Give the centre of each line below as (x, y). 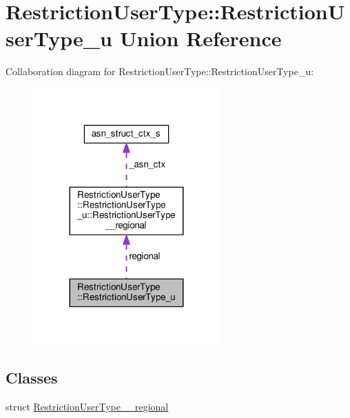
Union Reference (200, 38)
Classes (32, 377)
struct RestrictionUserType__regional (87, 406)
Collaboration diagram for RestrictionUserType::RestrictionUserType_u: (160, 71)
